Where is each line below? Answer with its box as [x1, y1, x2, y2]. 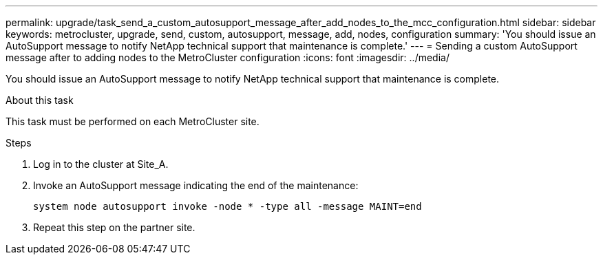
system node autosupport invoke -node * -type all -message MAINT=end [33, 201, 422, 212]
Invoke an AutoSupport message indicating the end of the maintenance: [33, 180, 359, 191]
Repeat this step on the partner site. [33, 221, 195, 233]
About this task [6, 94, 74, 106]
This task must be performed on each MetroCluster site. [6, 116, 260, 127]
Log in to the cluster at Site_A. [33, 158, 169, 170]
